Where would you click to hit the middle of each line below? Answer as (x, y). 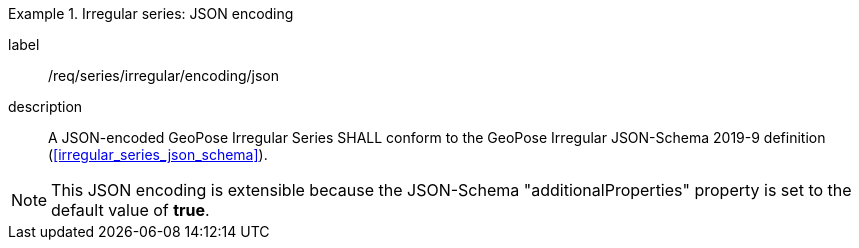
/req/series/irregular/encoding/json (163, 75)
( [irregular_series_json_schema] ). (158, 154)
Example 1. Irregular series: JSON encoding (151, 13)
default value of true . (130, 210)
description (45, 106)
